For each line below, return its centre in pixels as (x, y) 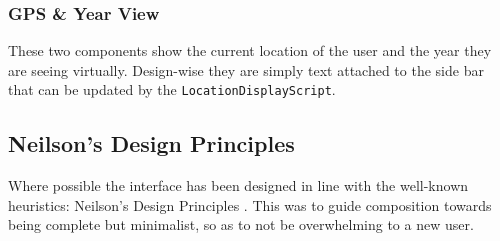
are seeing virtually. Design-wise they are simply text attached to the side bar (246, 69)
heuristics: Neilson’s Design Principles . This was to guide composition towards (250, 204)
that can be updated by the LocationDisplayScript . (172, 89)
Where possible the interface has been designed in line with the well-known (238, 185)
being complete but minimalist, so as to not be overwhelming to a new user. (241, 224)
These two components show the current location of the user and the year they (250, 50)
